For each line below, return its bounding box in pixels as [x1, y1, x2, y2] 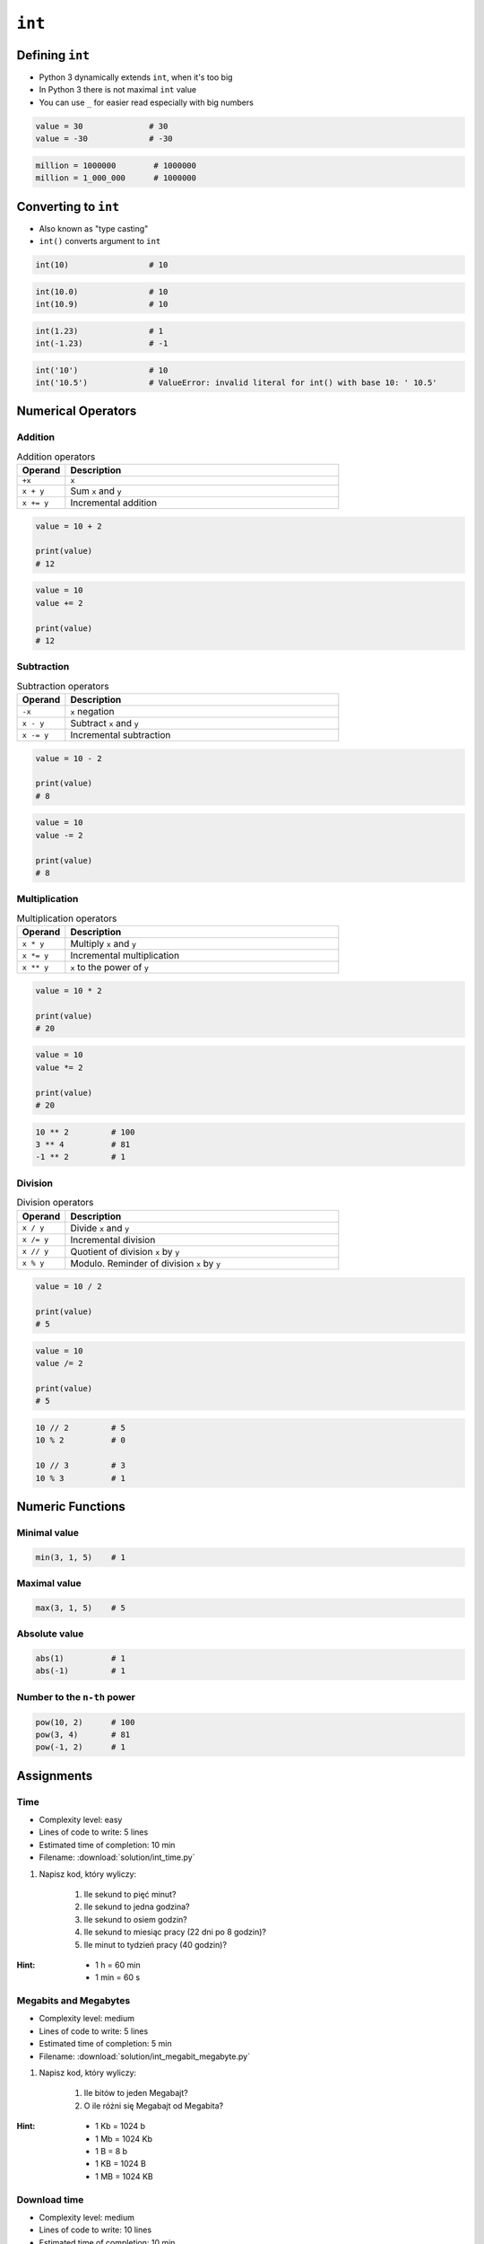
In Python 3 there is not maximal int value [39, 84, 197, 95]
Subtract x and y [70, 717, 139, 730]
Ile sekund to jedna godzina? [83, 1901, 190, 1912]
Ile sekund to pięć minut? [83, 1889, 177, 1899]
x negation [70, 706, 115, 718]
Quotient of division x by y [70, 1245, 180, 1258]
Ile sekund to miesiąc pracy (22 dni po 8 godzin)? [83, 1926, 266, 1938]
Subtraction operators [16, 679, 109, 692]
